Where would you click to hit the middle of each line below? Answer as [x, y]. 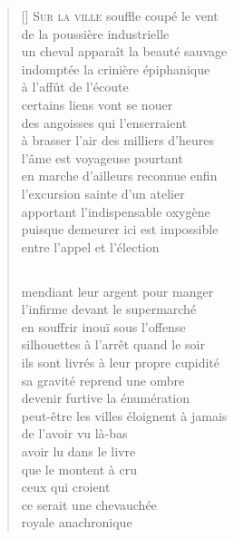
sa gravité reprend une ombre [103, 380]
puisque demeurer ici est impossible [120, 229]
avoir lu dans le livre [78, 451]
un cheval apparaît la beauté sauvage [124, 51]
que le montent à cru [79, 469]
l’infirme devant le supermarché [109, 309]
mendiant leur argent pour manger [117, 291]
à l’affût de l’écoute [75, 87]
